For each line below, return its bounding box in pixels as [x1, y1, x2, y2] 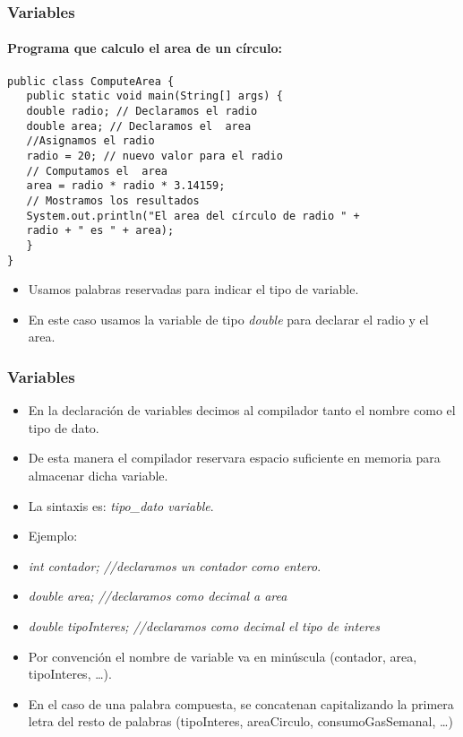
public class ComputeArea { [7, 74, 175, 88]
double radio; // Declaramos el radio [26, 104, 258, 117]
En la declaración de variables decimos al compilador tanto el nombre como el [28, 401, 456, 420]
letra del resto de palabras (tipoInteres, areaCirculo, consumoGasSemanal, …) [28, 712, 453, 731]
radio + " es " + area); [26, 224, 175, 238]
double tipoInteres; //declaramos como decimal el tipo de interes [28, 616, 380, 635]
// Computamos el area [26, 164, 167, 178]
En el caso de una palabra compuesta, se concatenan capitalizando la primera [28, 694, 454, 713]
